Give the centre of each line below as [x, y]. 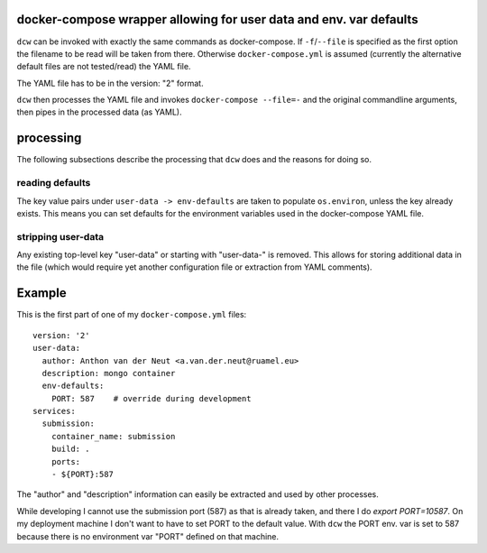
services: [54, 411]
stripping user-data [60, 236]
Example [41, 293]
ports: [66, 461]
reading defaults [54, 183]
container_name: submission [113, 436]
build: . [70, 449]
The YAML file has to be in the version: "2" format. [110, 83]
